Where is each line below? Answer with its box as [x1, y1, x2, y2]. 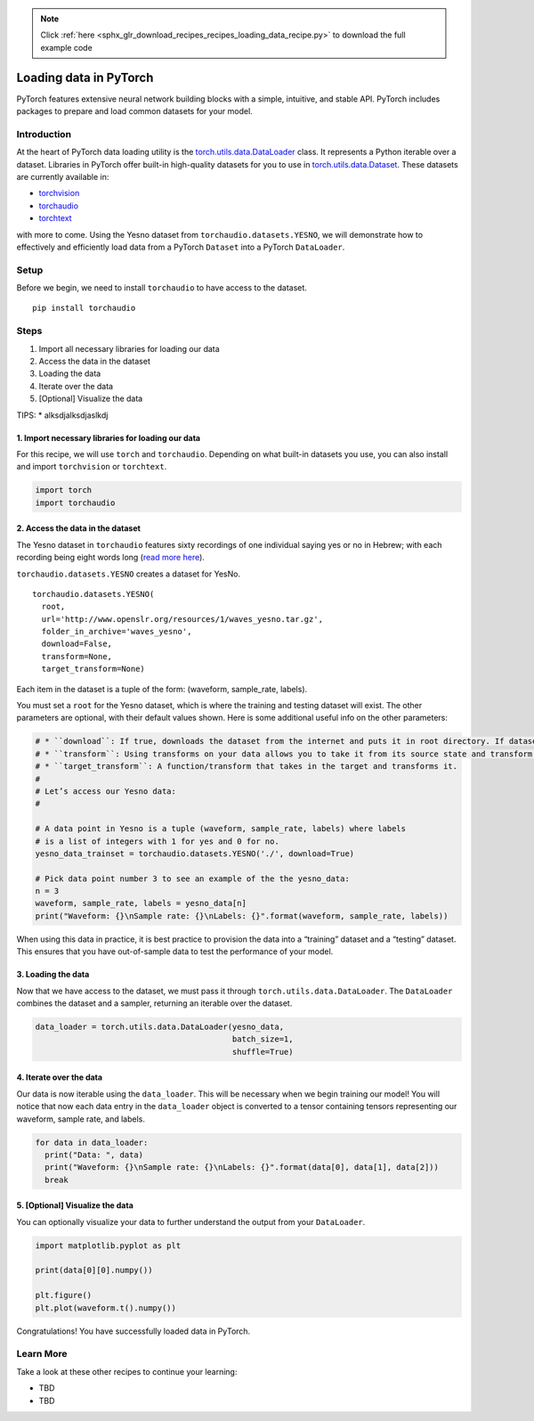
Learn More [16, 1348, 68, 1360]
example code [40, 42, 93, 53]
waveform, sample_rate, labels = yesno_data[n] [35, 898, 247, 909]
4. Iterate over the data [16, 1072, 102, 1082]
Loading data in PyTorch [16, 69, 154, 85]
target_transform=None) [41, 664, 146, 674]
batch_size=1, [231, 1034, 294, 1044]
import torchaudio [35, 497, 116, 508]
